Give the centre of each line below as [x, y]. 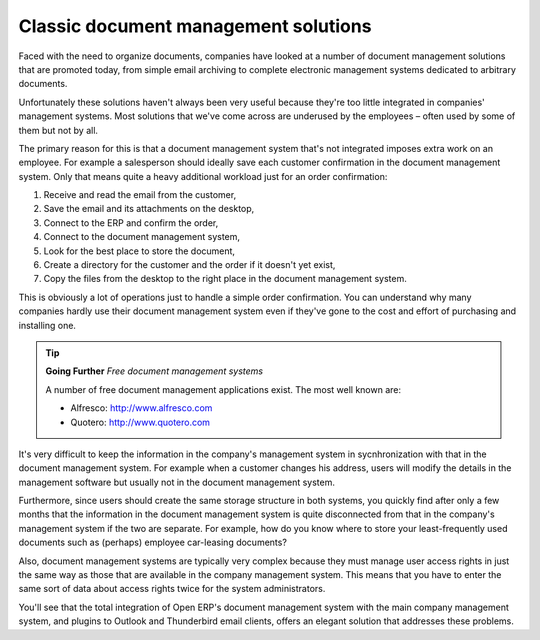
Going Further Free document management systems [154, 371]
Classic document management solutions [195, 26]
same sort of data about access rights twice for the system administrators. [172, 589]
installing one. [47, 325]
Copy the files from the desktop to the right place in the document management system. [225, 279]
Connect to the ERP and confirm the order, [131, 222]
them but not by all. [58, 130]
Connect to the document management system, [141, 237]
